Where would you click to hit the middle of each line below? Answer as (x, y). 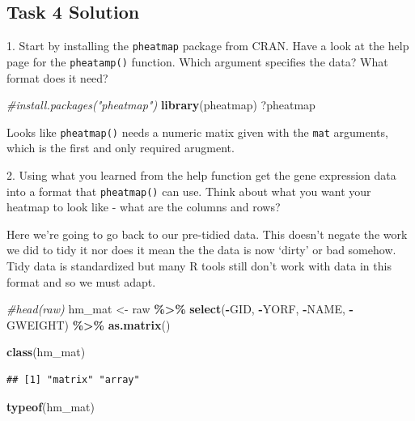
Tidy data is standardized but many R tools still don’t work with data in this (199, 265)
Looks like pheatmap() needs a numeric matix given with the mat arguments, (197, 132)
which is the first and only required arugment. (121, 148)
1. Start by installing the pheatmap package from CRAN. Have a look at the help (208, 46)
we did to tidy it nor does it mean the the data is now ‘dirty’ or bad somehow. (201, 250)
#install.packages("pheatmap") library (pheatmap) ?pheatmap (161, 105)
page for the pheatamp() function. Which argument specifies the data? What (197, 61)
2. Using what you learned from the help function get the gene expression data (201, 174)
